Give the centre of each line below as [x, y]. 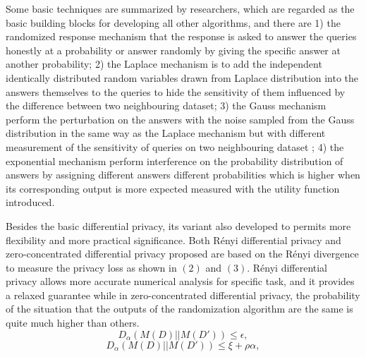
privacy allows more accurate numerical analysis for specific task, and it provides [180, 281]
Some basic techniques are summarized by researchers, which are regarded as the [180, 8]
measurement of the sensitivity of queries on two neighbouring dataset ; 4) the [175, 146]
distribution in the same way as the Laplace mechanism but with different [166, 133]
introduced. [30, 202]
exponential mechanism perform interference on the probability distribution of [175, 161]
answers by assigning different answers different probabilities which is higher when [183, 175]
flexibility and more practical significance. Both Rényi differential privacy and [173, 240]
